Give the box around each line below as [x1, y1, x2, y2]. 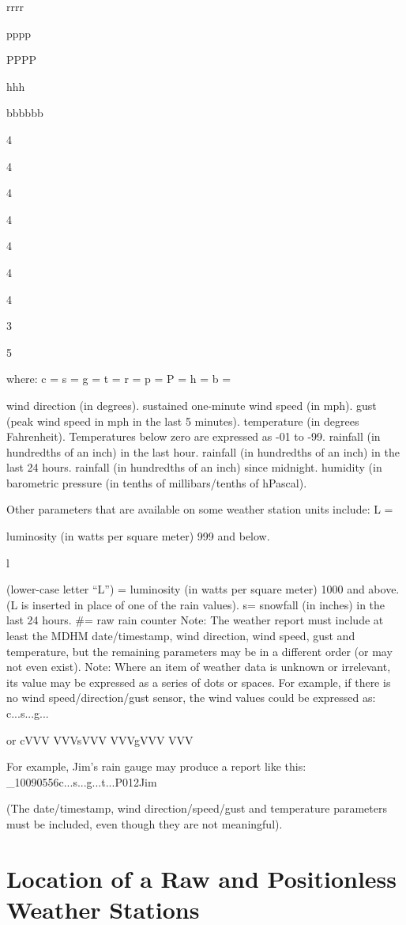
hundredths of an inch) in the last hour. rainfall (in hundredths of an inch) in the [6, 443, 400, 460]
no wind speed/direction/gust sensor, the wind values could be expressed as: [6, 689, 376, 706]
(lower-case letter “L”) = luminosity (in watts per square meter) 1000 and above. [6, 581, 400, 597]
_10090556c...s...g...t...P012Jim [6, 773, 157, 790]
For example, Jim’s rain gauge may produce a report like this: [6, 758, 306, 775]
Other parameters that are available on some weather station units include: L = [6, 501, 393, 517]
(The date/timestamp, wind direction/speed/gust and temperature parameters [6, 800, 387, 817]
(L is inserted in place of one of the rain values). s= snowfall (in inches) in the [6, 596, 385, 612]
